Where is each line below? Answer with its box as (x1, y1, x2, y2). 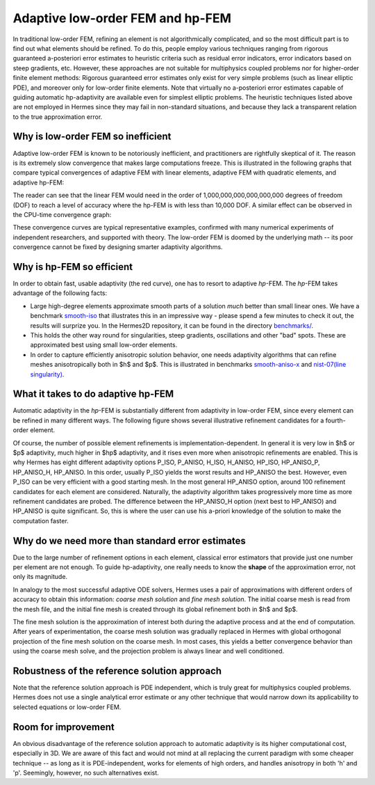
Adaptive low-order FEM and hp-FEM (12, 10, 232, 26)
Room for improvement (12, 721, 115, 733)
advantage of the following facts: (12, 289, 108, 297)
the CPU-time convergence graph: (12, 210, 112, 219)
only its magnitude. (12, 573, 68, 581)
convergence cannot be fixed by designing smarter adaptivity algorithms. (12, 243, 223, 251)
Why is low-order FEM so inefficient (12, 131, 172, 143)
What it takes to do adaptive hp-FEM (12, 388, 174, 400)
